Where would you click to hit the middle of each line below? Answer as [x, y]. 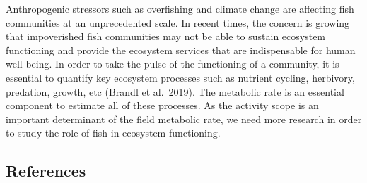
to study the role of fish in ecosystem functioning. [113, 133]
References [46, 171]
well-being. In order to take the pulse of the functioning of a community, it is [173, 64]
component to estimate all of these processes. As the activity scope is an [162, 105]
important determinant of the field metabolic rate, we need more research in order [184, 119]
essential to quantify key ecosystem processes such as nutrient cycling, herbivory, [180, 77]
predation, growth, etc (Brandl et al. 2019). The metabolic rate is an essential [175, 91]
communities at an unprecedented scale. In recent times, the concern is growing [178, 22]
